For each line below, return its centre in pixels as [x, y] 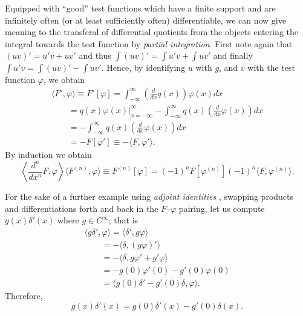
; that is [123, 220]
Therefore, [24, 296]
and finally [233, 55]
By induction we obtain [48, 155]
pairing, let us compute [222, 208]
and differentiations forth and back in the [82, 208]
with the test [271, 67]
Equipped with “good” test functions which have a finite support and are [140, 8]
